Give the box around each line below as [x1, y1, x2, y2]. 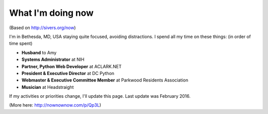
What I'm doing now [9, 7, 94, 18]
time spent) [9, 40, 33, 46]
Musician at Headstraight [21, 84, 74, 90]
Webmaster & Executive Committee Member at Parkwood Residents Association [21, 77, 189, 83]
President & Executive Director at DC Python [21, 70, 115, 76]
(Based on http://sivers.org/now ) [9, 25, 76, 31]
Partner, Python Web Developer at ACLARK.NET [21, 63, 122, 69]
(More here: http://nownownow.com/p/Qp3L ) [9, 102, 101, 108]
